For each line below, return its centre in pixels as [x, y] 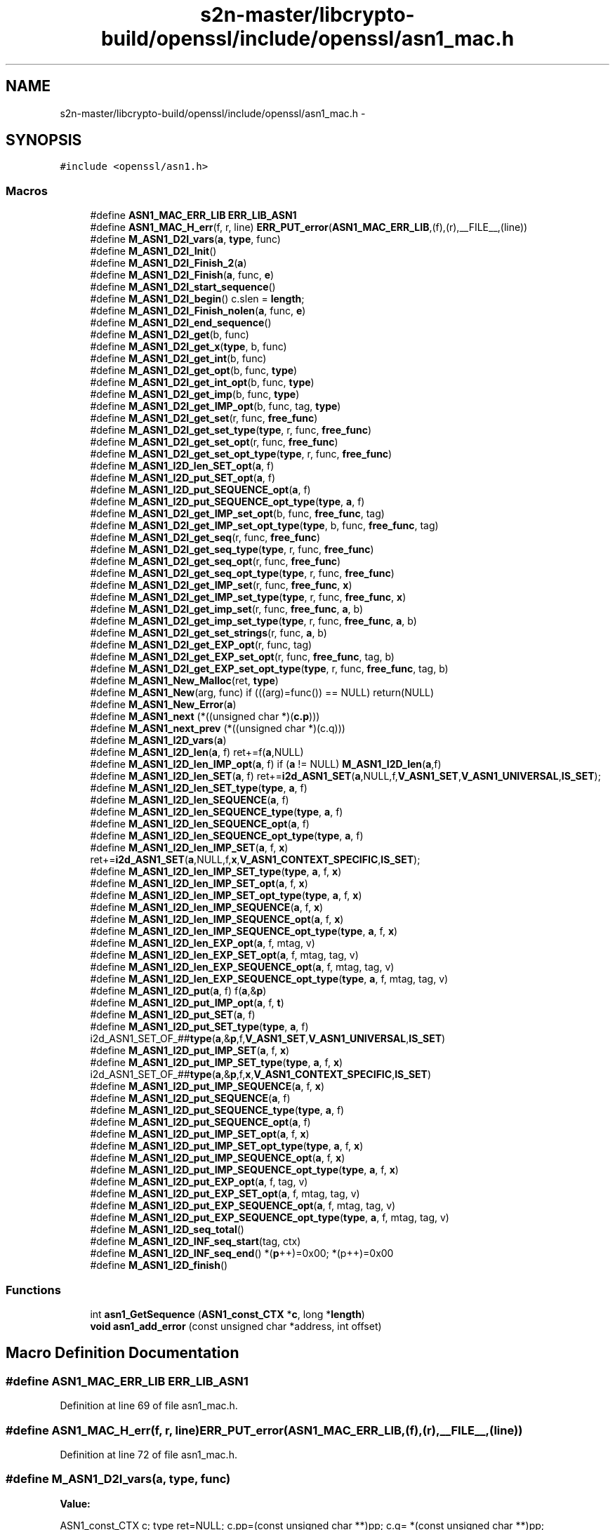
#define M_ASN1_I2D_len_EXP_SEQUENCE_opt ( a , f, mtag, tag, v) [242, 967]
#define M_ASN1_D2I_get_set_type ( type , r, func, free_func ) [231, 430]
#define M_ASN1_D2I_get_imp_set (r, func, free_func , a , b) [227, 609]
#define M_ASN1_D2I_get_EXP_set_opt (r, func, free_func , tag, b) [242, 657]
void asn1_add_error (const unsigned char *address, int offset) [236, 1326]
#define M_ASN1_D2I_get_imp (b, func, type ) [195, 394]
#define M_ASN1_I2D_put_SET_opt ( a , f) [183, 478]
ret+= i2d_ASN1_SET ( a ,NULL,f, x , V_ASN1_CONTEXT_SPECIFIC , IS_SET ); [255, 860]
